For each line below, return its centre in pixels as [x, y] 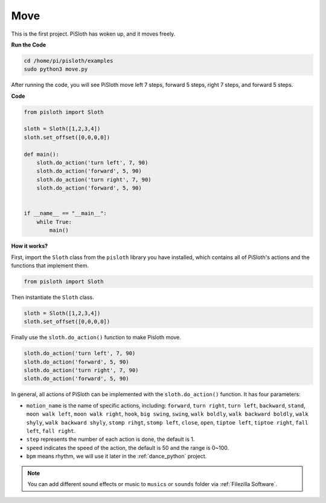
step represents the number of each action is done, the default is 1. [110, 439]
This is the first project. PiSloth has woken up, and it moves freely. [93, 34]
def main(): [42, 154]
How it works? [30, 246]
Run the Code [29, 45]
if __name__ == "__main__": [65, 213]
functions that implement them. [50, 265]
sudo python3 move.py [56, 69]
